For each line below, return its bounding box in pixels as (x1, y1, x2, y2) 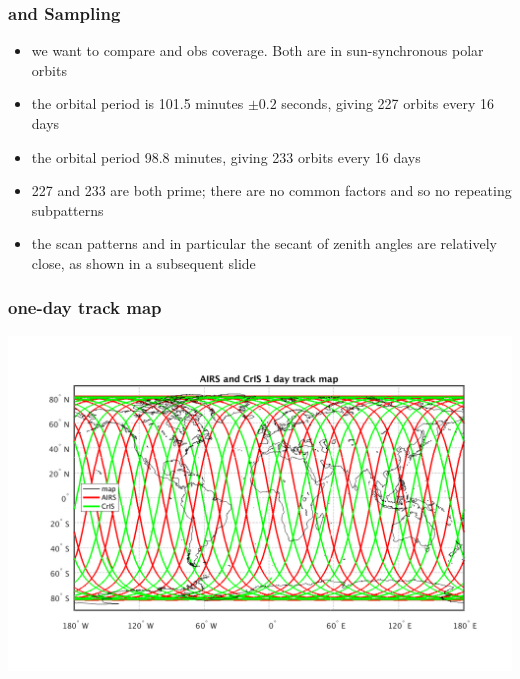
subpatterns (31, 199, 104, 220)
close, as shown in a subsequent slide (31, 252, 256, 273)
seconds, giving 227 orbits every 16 (281, 93, 494, 114)
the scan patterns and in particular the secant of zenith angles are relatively (31, 233, 498, 254)
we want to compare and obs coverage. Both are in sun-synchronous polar (31, 40, 484, 61)
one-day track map (8, 295, 162, 320)
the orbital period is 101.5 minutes (31, 93, 244, 114)
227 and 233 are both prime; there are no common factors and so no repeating (31, 180, 512, 201)
